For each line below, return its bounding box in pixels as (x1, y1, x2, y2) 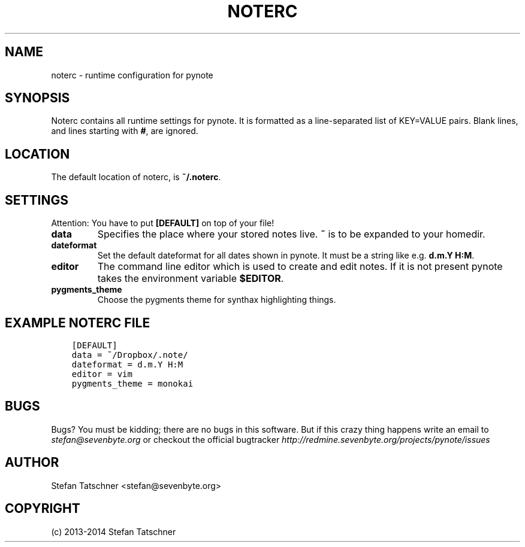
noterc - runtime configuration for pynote (51, 69, 213, 80)
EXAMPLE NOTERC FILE (5, 315, 150, 330)
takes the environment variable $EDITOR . (97, 272, 284, 285)
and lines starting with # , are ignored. (51, 126, 198, 136)
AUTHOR (5, 455, 59, 470)
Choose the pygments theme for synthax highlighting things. (97, 294, 336, 305)
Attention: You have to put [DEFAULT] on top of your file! (51, 218, 274, 229)
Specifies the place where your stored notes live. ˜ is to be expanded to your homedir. (97, 228, 485, 241)
